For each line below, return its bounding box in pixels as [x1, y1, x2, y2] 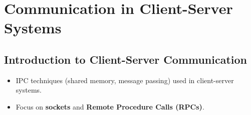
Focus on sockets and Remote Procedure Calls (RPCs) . [16, 101, 204, 112]
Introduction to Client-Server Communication [4, 51, 247, 67]
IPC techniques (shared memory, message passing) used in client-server [16, 75, 234, 85]
